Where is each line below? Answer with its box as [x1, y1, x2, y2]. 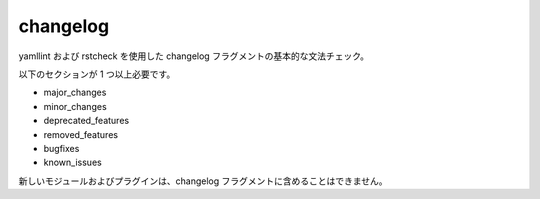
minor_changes [43, 100, 107, 112]
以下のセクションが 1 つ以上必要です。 [18, 68, 176, 80]
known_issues [43, 156, 102, 169]
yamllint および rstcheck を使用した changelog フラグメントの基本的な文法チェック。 [18, 50, 370, 62]
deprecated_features [43, 115, 130, 127]
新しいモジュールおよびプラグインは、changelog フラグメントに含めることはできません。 [18, 175, 389, 187]
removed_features [43, 128, 119, 140]
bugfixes [43, 142, 80, 154]
